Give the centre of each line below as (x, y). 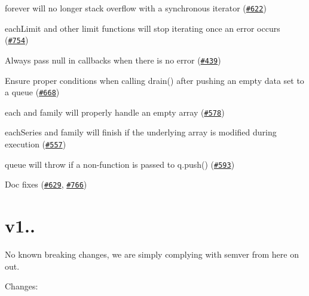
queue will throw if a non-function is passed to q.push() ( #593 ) (120, 164)
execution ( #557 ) (36, 144)
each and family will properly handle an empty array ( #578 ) (115, 112)
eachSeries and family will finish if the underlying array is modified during (141, 132)
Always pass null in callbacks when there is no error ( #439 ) (113, 60)
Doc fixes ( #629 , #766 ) (46, 184)
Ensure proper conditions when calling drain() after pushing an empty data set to (154, 80)
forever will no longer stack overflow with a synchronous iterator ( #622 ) (136, 8)
